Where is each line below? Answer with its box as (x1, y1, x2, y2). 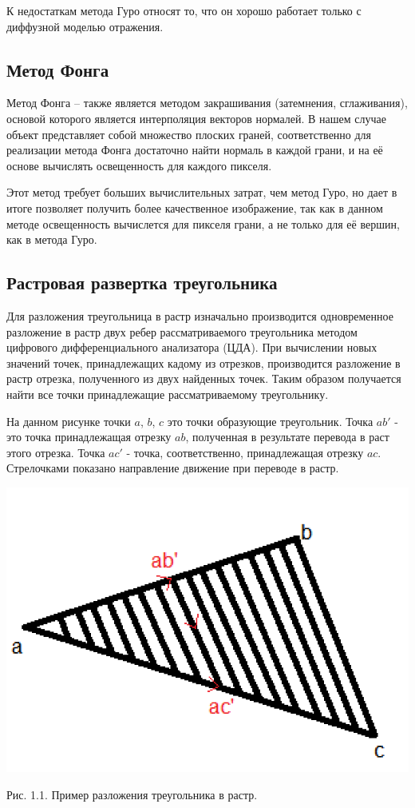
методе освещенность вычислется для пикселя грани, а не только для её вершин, (6, 215, 400, 232)
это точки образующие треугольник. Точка (167, 412, 373, 429)
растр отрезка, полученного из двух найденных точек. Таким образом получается (6, 370, 401, 387)
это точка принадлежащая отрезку (6, 428, 172, 445)
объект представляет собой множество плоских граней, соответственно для (6, 125, 372, 142)
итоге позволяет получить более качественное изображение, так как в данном (6, 199, 383, 216)
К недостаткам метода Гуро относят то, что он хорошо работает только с (6, 2, 362, 18)
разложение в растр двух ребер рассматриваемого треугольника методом (6, 323, 358, 340)
